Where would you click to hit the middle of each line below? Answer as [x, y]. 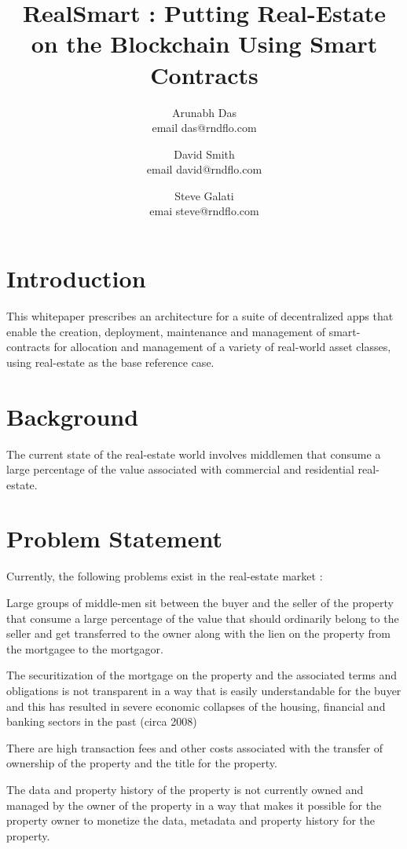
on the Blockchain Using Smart [204, 44]
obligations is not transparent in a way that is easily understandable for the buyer [204, 690]
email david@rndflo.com [204, 169]
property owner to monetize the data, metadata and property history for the [191, 820]
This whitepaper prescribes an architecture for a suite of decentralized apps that [200, 316]
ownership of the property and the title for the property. [142, 763]
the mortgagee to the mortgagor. [85, 648]
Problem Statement [114, 538]
